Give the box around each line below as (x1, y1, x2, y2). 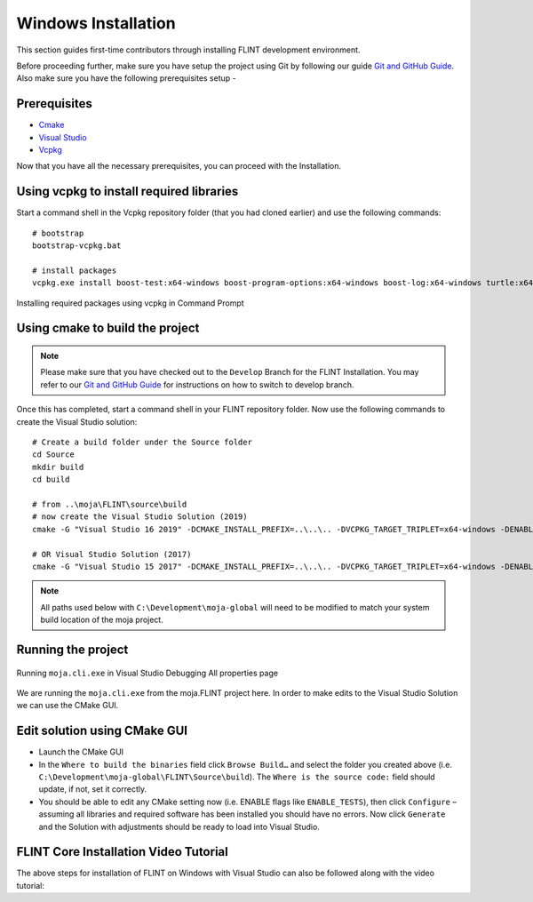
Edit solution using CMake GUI (16, 723, 188, 738)
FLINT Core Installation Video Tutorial (16, 844, 228, 859)
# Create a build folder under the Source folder (32, 437, 253, 448)
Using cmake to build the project (16, 321, 200, 336)
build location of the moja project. (40, 614, 163, 626)
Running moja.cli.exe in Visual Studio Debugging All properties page (16, 667, 279, 678)
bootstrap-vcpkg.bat (32, 241, 122, 251)
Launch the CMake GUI (38, 746, 124, 757)
